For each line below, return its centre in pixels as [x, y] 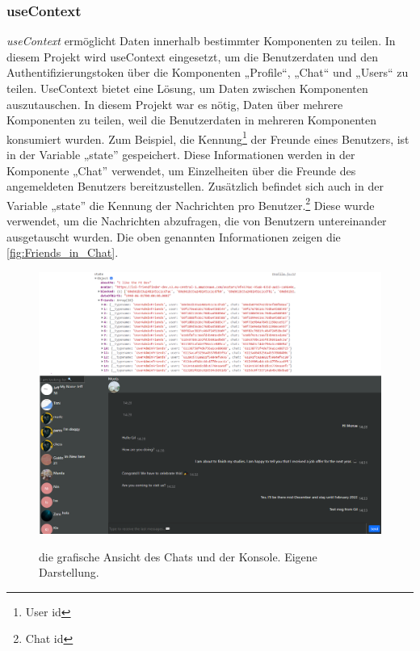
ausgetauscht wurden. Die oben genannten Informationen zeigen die [174, 236]
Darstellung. [69, 572]
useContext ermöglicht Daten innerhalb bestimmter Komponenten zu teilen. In [201, 41]
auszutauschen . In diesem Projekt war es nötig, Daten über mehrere [175, 104]
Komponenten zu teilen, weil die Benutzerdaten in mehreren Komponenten [192, 120]
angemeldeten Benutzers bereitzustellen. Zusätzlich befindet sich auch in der [195, 186]
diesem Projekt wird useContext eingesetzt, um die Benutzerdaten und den [192, 56]
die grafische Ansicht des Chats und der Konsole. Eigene [178, 556]
